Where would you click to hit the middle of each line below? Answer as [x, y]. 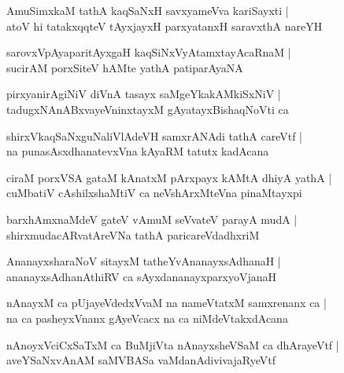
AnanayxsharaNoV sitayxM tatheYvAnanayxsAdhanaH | [144, 261]
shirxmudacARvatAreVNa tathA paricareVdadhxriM [133, 234]
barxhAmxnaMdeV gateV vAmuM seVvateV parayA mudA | [152, 219]
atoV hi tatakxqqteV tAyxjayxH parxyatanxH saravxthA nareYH [165, 26]
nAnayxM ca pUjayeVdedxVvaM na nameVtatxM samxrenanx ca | [166, 303]
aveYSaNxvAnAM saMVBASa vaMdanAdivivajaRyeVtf [141, 360]
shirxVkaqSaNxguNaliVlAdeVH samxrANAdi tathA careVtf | [154, 135]
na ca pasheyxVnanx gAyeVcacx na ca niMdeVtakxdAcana [147, 318]
